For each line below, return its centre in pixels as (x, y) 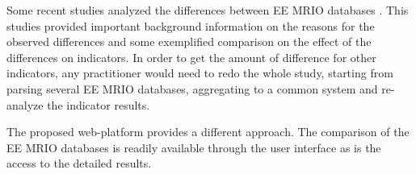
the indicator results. (99, 104)
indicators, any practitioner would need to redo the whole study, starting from (200, 73)
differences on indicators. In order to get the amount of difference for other (191, 57)
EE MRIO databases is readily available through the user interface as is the (194, 147)
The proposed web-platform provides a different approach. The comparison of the (208, 132)
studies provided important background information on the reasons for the (191, 25)
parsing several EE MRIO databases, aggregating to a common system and (192, 88)
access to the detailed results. (79, 163)
